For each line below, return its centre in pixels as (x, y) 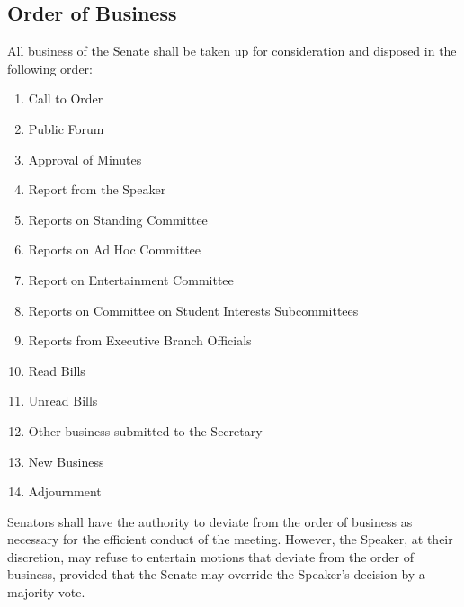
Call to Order (66, 98)
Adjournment (65, 491)
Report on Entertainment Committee (131, 279)
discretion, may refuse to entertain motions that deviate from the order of (210, 556)
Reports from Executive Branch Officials (140, 340)
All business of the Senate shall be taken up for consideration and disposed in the (232, 51)
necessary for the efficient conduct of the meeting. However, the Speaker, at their (230, 539)
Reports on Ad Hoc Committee (115, 250)
